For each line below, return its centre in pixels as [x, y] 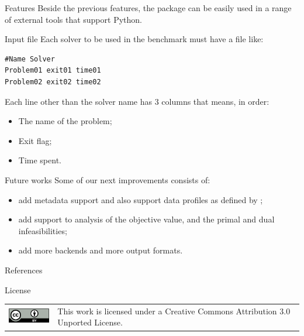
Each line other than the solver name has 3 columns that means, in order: [137, 101]
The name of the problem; [65, 121]
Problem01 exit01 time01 [53, 71]
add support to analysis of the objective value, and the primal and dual [146, 219]
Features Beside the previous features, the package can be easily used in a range [148, 8]
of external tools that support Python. [73, 19]
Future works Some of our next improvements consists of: [108, 179]
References [24, 270]
